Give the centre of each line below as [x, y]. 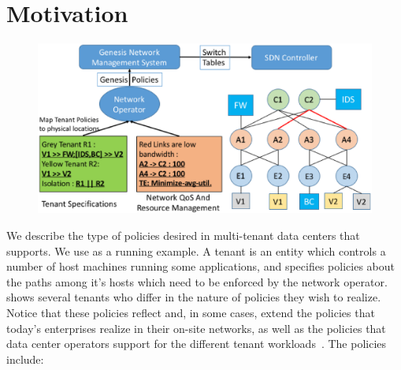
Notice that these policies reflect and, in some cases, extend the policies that [191, 312]
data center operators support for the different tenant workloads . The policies [197, 344]
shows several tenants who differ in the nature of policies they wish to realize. [194, 297]
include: [25, 359]
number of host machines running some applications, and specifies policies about [200, 266]
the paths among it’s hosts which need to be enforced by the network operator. [197, 281]
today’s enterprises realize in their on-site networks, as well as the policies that [196, 328]
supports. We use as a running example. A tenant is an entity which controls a [196, 250]
